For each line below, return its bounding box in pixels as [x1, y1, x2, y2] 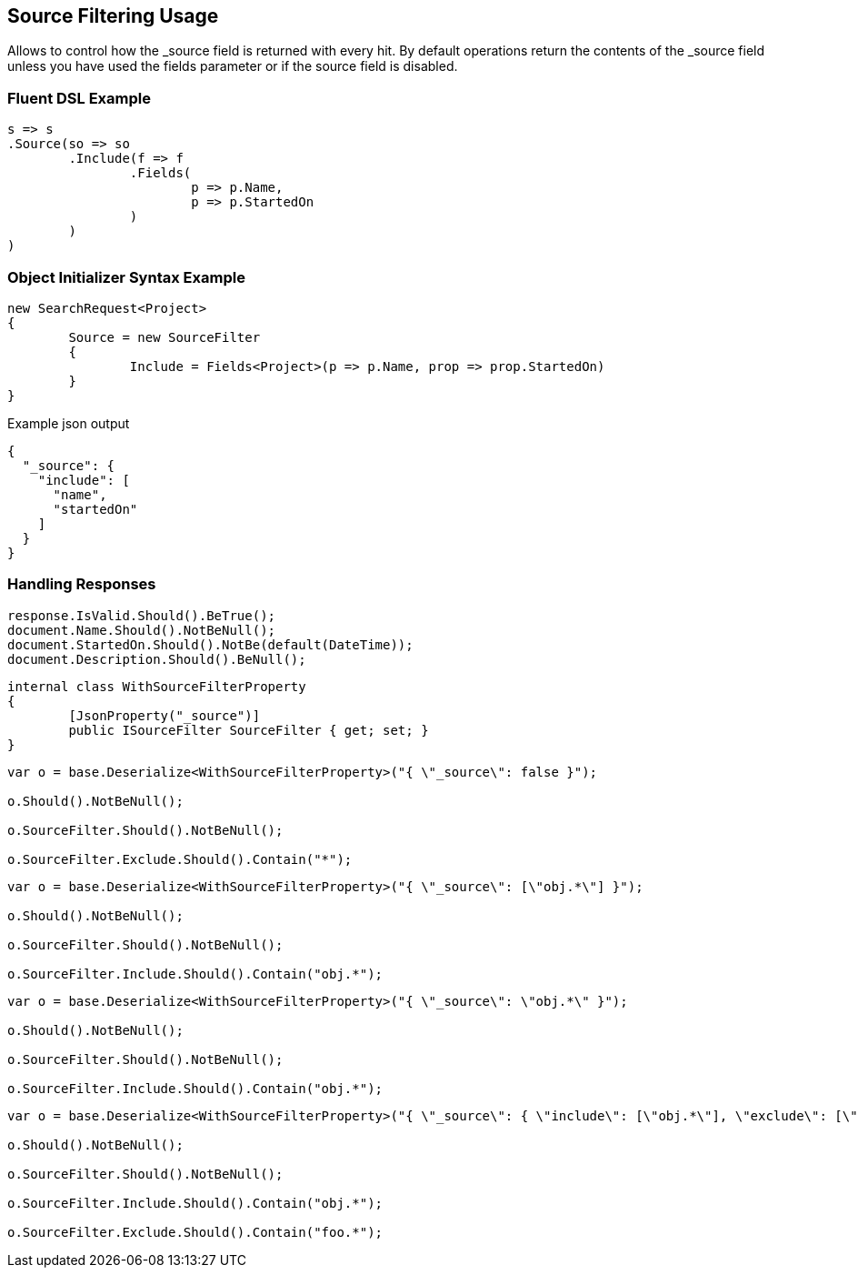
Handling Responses [7, 575, 156, 594]
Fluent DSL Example [7, 88, 151, 107]
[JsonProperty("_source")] [68, 708, 261, 723]
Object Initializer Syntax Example [7, 267, 245, 286]
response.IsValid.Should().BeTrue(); [7, 607, 276, 623]
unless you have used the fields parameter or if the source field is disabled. [7, 58, 458, 75]
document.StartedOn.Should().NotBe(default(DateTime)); [7, 637, 414, 652]
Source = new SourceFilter [68, 329, 261, 345]
